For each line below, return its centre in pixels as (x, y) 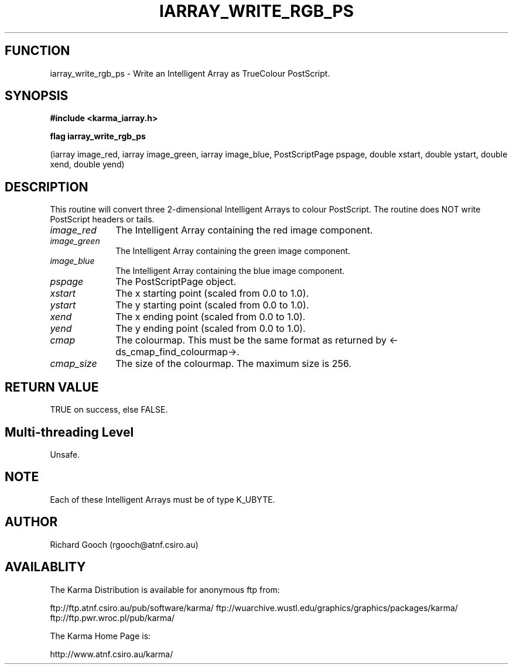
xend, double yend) (87, 164)
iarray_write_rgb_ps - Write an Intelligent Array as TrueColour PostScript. (190, 73)
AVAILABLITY (45, 567)
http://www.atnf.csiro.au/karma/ (112, 654)
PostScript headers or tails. (102, 219)
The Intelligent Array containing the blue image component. (230, 271)
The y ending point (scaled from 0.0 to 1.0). (211, 329)
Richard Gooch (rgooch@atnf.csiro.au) (124, 544)
